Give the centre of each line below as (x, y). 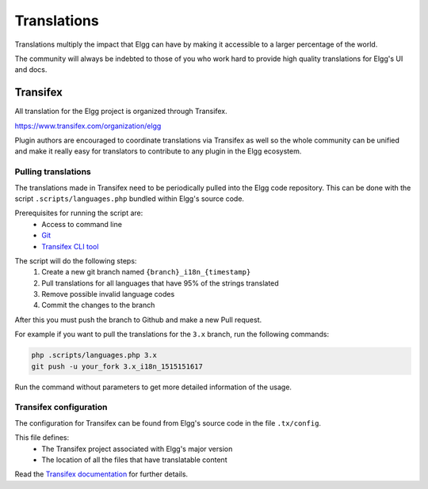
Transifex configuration (61, 407)
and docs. (31, 70)
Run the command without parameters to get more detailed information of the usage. (153, 387)
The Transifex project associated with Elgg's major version (137, 449)
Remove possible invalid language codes (108, 294)
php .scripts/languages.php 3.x (94, 355)
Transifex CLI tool (70, 246)
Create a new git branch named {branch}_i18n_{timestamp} (146, 272)
